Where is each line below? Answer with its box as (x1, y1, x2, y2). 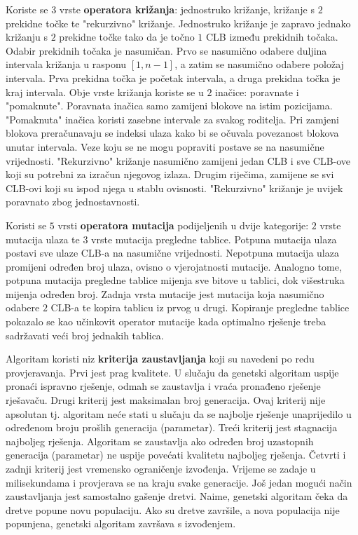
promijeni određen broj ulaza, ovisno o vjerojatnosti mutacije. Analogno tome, (6, 259, 342, 273)
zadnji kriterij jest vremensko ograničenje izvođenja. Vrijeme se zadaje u (6, 461, 316, 475)
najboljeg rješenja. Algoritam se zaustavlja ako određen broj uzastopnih (6, 433, 314, 448)
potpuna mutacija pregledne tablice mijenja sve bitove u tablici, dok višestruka (6, 273, 345, 287)
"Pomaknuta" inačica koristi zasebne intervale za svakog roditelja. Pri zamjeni (6, 111, 339, 126)
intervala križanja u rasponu (6, 57, 127, 72)
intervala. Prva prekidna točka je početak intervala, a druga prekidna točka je (6, 70, 340, 85)
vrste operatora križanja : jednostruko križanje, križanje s (59, 2, 315, 16)
